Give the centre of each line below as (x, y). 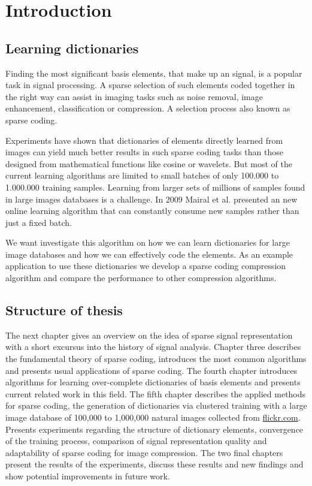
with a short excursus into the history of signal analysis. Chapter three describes (153, 347)
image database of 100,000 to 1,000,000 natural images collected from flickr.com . (153, 417)
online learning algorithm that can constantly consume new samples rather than (152, 211)
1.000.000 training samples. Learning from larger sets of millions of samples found (155, 187)
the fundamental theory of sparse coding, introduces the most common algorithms (156, 359)
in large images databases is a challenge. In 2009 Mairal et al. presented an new (152, 199)
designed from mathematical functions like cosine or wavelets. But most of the (149, 163)
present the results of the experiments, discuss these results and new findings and (155, 464)
